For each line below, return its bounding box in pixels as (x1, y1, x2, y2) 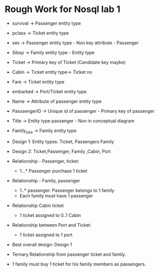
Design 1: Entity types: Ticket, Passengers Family (12, 139, 115, 145)
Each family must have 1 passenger (19, 192, 93, 198)
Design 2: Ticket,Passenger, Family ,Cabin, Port (12, 148, 111, 154)
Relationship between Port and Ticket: (12, 222, 91, 228)
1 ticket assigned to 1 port (19, 232, 73, 238)
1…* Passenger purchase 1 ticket (19, 168, 88, 174)
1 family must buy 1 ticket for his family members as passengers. (12, 261, 146, 267)
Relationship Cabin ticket (12, 202, 64, 209)
